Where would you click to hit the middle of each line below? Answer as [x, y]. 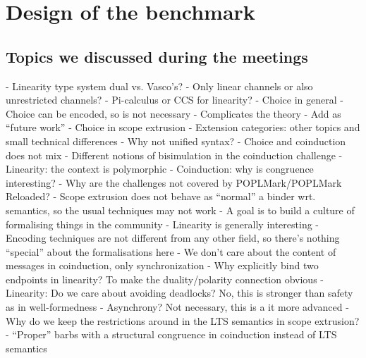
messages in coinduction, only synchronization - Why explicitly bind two [162, 265]
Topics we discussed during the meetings [157, 56]
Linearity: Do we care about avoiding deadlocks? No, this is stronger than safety [179, 293]
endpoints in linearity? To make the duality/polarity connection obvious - [165, 279]
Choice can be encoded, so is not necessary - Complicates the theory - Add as [173, 113]
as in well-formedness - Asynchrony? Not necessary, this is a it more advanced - [177, 307]
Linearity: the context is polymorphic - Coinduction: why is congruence [160, 169]
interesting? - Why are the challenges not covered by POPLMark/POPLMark [174, 182]
